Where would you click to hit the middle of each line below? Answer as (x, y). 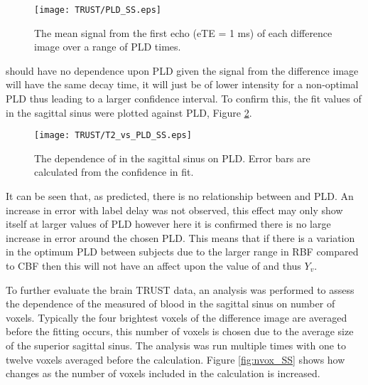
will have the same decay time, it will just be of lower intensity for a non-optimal (182, 84)
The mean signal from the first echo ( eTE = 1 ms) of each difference (183, 32)
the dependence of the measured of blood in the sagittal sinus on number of (171, 304)
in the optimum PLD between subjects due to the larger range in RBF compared (182, 252)
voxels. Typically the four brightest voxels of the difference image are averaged (177, 317)
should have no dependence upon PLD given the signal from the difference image (182, 70)
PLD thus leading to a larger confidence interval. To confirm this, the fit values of (184, 99)
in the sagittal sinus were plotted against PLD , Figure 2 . (129, 112)
